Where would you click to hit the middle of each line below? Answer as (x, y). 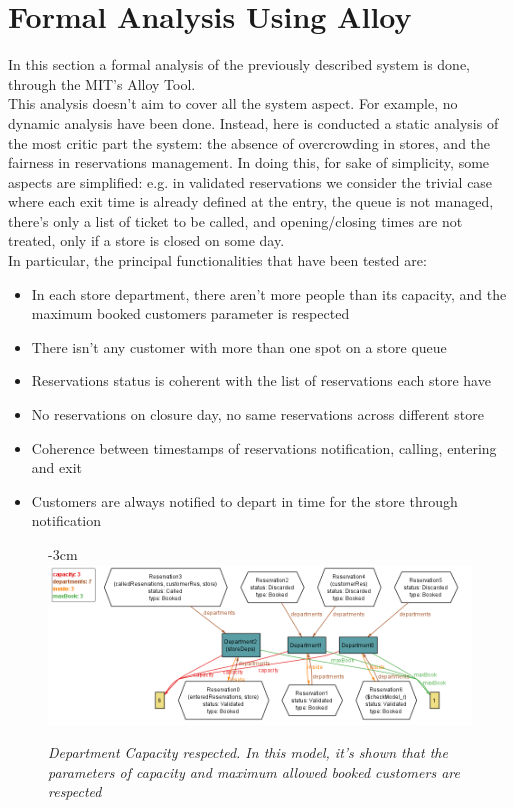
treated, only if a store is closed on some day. (146, 240)
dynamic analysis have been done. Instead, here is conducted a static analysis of (253, 122)
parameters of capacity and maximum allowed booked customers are (254, 771)
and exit (56, 467)
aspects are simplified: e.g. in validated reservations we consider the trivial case (250, 181)
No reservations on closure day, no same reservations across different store (257, 414)
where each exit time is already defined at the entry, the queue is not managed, (251, 201)
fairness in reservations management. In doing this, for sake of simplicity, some (249, 162)
